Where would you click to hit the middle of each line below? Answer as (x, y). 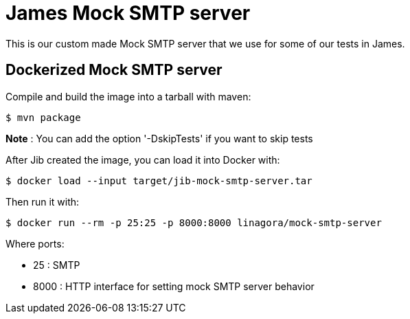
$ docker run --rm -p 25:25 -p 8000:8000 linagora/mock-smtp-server (194, 222)
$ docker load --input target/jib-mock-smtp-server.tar (159, 180)
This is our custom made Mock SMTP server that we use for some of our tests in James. (205, 43)
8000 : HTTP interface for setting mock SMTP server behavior (174, 286)
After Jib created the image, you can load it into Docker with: (143, 159)
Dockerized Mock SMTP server (114, 70)
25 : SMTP (57, 265)
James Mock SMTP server (128, 13)
